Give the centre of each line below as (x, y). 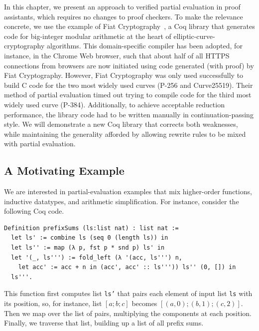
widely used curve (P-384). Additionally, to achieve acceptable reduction (114, 104)
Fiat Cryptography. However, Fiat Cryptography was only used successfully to (124, 75)
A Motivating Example (64, 170)
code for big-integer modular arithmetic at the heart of (88, 36)
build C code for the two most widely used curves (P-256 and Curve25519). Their (129, 85)
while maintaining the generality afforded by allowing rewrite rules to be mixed (125, 134)
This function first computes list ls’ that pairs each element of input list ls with (128, 293)
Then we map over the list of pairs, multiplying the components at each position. (128, 313)
